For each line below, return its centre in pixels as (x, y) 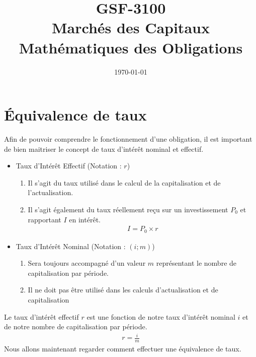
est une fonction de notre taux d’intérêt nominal (161, 316)
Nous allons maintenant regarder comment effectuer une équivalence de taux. (123, 349)
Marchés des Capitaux (131, 27)
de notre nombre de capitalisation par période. (76, 326)
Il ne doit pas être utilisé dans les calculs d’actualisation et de (123, 290)
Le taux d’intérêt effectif (41, 316)
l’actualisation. (51, 192)
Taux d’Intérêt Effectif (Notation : (69, 166)
